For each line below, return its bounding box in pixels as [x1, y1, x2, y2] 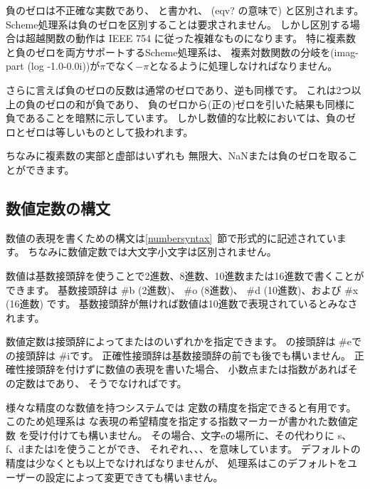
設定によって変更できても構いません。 [45, 469, 223, 484]
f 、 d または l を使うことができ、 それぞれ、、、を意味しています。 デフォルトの [6, 441, 361, 456]
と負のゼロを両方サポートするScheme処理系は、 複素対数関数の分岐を [6, 44, 331, 59]
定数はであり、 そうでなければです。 [15, 376, 187, 391]
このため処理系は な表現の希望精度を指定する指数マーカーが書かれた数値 [6, 414, 348, 428]
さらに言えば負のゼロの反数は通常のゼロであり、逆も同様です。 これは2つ [6, 82, 351, 97]
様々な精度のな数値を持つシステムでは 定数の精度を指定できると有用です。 [6, 399, 356, 414]
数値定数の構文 [6, 196, 110, 219]
